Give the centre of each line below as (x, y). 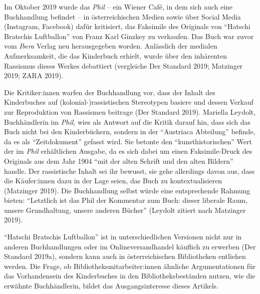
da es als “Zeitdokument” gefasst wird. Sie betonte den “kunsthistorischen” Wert (128, 141)
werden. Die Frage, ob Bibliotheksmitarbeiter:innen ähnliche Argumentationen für (130, 266)
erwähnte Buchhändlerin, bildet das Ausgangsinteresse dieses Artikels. (111, 286)
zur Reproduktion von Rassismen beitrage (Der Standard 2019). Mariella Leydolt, (130, 111)
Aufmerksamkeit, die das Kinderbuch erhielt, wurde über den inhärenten (115, 55)
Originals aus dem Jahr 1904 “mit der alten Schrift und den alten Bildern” (119, 161)
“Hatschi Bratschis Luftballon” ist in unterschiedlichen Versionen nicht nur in (123, 237)
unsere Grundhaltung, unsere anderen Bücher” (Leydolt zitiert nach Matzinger (125, 210)
